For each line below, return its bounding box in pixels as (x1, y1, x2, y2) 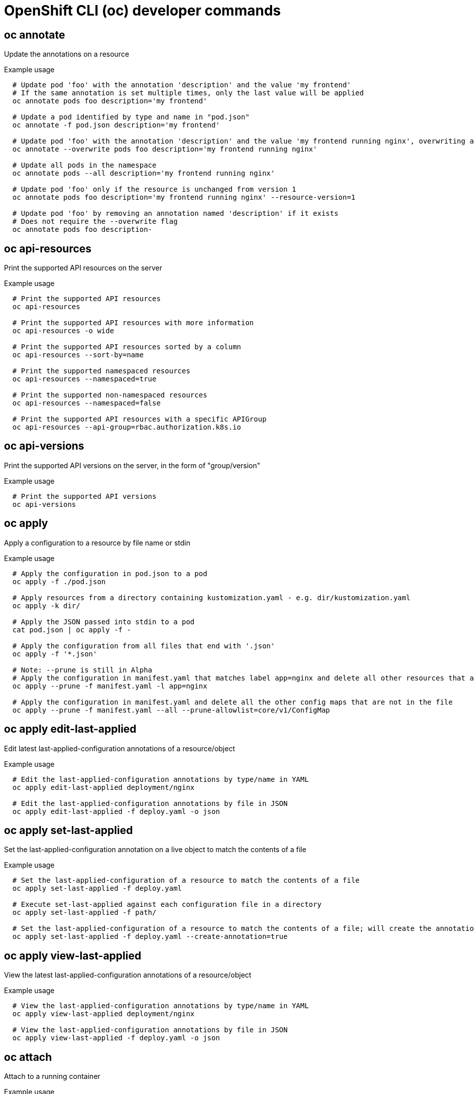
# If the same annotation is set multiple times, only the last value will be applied (12, 89, 364, 97)
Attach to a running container (4, 1072, 100, 1081)
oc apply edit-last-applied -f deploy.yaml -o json (12, 807, 220, 815)
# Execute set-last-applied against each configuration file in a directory (12, 900, 322, 909)
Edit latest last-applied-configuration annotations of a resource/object (4, 744, 235, 753)
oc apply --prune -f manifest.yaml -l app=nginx (12, 681, 207, 690)
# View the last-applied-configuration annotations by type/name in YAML (12, 1002, 309, 1010)
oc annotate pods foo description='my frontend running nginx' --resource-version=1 (12, 193, 355, 202)
